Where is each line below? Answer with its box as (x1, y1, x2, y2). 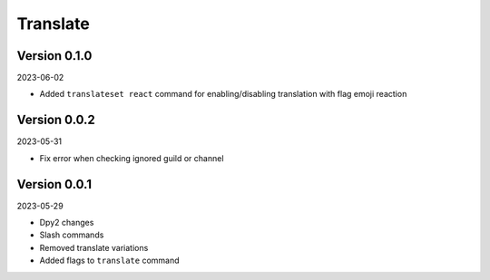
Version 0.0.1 (16, 177, 93, 192)
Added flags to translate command (39, 255, 181, 266)
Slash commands (39, 229, 104, 240)
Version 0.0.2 (16, 112, 95, 128)
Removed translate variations (39, 242, 149, 253)
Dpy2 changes (39, 217, 94, 228)
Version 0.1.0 (16, 48, 93, 63)
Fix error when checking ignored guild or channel (39, 152, 224, 163)
